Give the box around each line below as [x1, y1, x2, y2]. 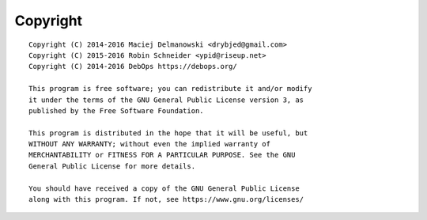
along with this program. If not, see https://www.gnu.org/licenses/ [28, 195, 304, 204]
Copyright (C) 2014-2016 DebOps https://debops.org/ [28, 62, 237, 71]
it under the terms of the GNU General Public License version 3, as [28, 95, 304, 104]
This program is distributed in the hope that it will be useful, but [28, 128, 308, 138]
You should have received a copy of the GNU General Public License [28, 184, 300, 193]
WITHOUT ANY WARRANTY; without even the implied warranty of [28, 139, 270, 149]
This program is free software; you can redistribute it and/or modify [28, 84, 312, 93]
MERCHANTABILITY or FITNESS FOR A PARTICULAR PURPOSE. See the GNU [28, 150, 296, 160]
